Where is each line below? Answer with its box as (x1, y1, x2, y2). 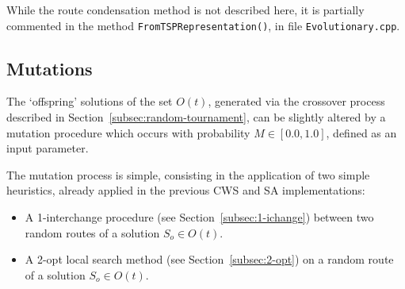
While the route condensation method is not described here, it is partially (6, 2, 365, 17)
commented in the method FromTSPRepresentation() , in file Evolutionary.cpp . (6, 17, 400, 33)
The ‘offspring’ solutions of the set (6, 93, 173, 110)
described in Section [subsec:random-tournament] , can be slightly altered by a (6, 109, 386, 125)
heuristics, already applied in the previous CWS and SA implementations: (6, 182, 365, 198)
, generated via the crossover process (208, 93, 385, 110)
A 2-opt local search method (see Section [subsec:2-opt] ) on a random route (25, 251, 394, 268)
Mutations (6, 56, 93, 80)
